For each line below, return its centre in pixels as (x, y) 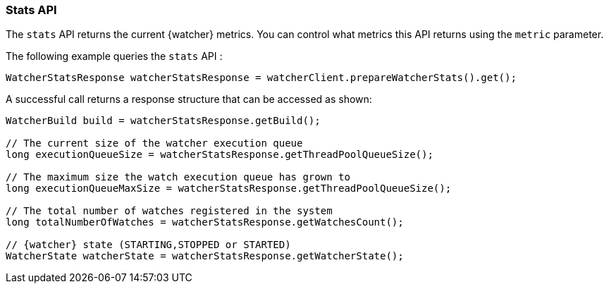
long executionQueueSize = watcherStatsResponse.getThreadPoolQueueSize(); (220, 155)
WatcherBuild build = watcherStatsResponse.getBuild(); (163, 121)
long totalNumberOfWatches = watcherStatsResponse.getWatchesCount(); (205, 222)
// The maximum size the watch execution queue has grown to (178, 177)
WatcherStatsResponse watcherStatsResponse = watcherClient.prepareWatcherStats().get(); (261, 78)
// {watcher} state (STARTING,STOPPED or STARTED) (148, 245)
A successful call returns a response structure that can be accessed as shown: (189, 99)
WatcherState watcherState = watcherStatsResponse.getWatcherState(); (205, 256)
